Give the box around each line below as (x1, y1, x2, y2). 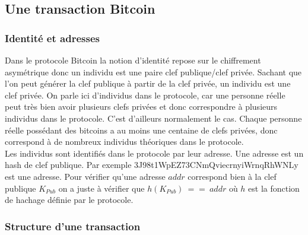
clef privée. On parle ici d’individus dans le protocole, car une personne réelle (5, 88, 285, 101)
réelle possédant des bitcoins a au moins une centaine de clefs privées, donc (5, 123, 278, 136)
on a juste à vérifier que (58, 182, 145, 194)
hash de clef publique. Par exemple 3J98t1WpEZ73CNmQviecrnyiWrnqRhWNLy (5, 158, 299, 171)
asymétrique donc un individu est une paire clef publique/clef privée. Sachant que (5, 65, 302, 78)
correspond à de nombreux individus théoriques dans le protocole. (5, 135, 244, 148)
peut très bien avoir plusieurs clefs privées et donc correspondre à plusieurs (5, 100, 278, 113)
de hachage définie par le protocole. (5, 193, 134, 206)
